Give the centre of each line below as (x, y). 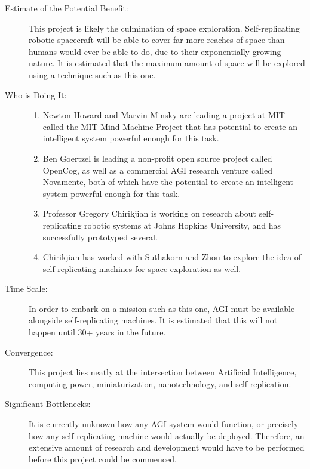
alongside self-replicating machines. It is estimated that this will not (153, 320)
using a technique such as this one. (92, 74)
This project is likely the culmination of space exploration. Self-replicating (164, 28)
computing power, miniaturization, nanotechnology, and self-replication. (160, 383)
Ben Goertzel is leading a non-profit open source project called (157, 158)
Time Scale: (26, 289)
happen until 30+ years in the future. (97, 332)
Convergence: (29, 352)
